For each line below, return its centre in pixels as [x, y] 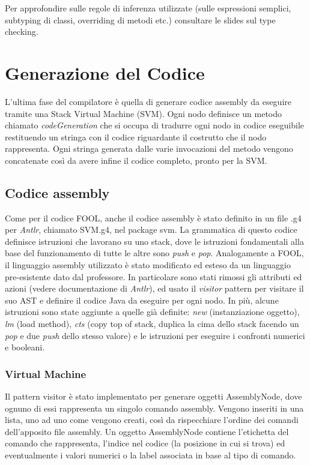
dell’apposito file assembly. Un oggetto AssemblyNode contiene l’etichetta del [147, 431]
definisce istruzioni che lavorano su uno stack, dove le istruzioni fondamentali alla [154, 241]
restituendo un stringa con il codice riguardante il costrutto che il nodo [136, 136]
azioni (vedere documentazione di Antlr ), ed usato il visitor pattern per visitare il [154, 288]
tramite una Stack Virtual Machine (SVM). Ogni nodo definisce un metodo [144, 113]
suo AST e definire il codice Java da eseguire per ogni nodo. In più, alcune [142, 300]
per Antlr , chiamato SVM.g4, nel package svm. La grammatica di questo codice [151, 229]
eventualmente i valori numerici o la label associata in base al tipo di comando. [150, 454]
